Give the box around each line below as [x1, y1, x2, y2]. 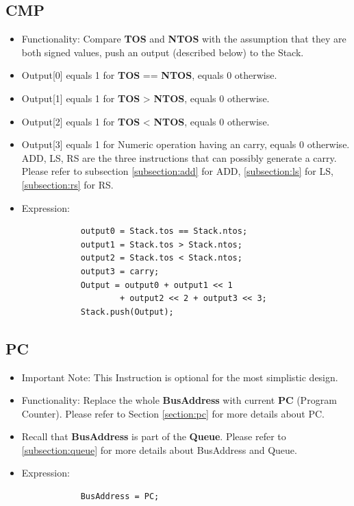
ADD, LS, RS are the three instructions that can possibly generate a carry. [21, 150, 337, 165]
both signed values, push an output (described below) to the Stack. [21, 45, 304, 59]
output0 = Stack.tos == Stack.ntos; [80, 226, 248, 237]
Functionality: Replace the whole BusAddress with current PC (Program [21, 393, 337, 407]
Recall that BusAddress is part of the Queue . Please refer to [21, 429, 286, 444]
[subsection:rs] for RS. [21, 177, 114, 191]
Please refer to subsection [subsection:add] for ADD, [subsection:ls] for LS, [21, 164, 333, 178]
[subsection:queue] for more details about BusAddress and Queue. [21, 442, 297, 457]
